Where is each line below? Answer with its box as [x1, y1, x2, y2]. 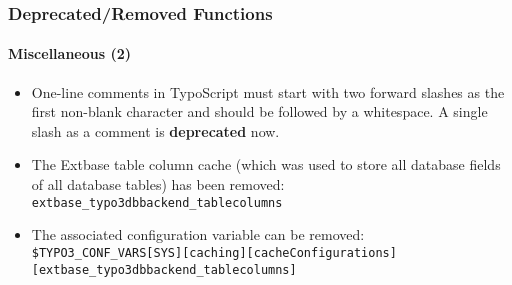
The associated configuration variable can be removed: [31, 224, 365, 245]
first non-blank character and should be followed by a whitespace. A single [31, 101, 488, 122]
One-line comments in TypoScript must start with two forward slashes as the [31, 81, 505, 102]
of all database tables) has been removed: [31, 174, 285, 195]
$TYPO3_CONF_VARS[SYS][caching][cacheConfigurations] [31, 245, 397, 260]
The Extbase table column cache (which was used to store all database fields [31, 154, 501, 175]
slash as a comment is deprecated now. [31, 120, 280, 141]
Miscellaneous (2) [8, 43, 132, 64]
